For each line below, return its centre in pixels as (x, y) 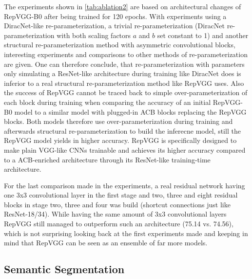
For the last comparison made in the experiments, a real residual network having (125, 185)
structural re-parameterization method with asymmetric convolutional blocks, (120, 45)
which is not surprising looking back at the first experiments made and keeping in (126, 233)
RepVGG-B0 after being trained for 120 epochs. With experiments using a (115, 16)
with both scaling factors (94, 35)
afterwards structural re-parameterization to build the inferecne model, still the (122, 130)
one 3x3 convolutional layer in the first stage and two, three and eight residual (121, 195)
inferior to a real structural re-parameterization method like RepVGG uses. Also (124, 83)
